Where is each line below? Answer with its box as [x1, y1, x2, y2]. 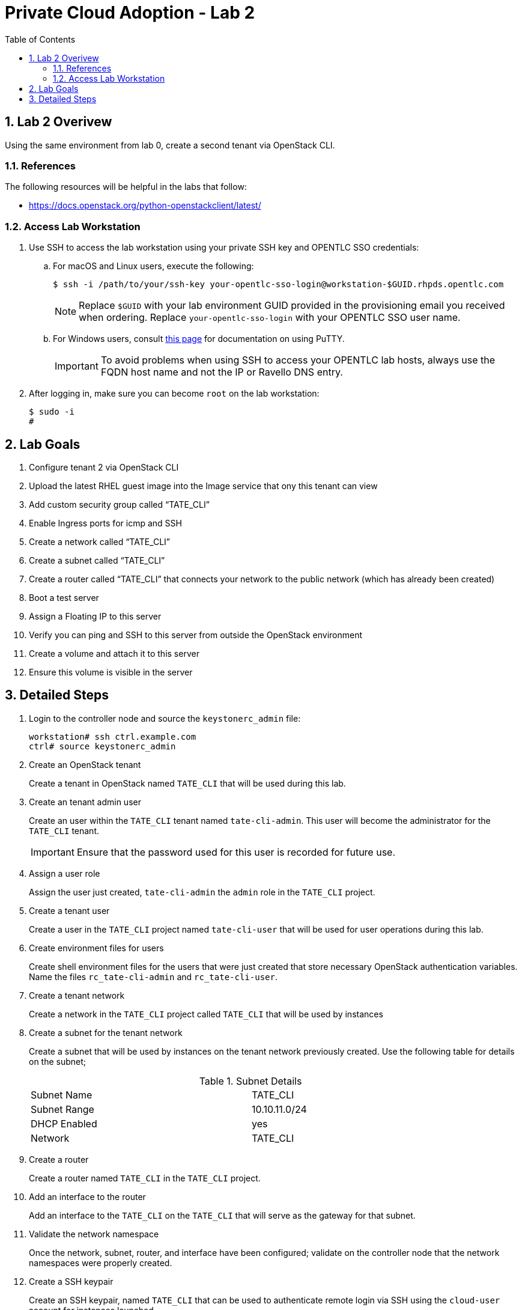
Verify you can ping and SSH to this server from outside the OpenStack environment [29, 629, 363, 640]
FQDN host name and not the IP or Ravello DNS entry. [100, 366, 343, 379]
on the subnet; [29, 1056, 86, 1067]
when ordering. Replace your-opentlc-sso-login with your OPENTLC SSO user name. [79, 311, 461, 324]
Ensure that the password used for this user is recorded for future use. [76, 845, 396, 858]
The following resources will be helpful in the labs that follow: [5, 181, 247, 192]
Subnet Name [31, 1088, 93, 1101]
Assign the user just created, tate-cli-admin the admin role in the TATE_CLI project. [29, 886, 375, 897]
